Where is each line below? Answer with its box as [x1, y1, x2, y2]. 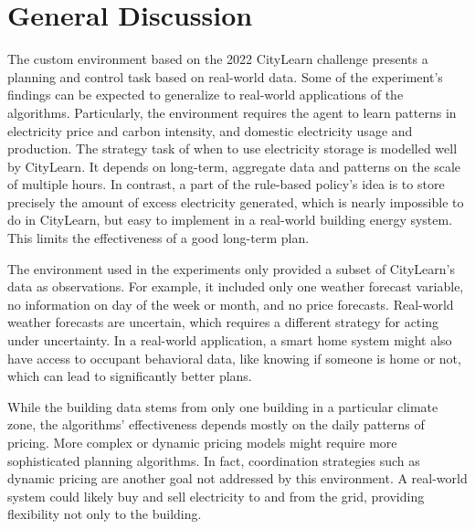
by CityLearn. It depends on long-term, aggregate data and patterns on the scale [7, 156, 461, 175]
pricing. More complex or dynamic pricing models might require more [7, 433, 397, 451]
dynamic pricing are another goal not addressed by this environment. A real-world [7, 469, 468, 488]
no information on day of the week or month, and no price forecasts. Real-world [7, 294, 454, 313]
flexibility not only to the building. [7, 504, 202, 524]
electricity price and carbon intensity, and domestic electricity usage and [7, 121, 413, 140]
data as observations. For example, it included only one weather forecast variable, [7, 277, 464, 296]
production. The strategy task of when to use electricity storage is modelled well [7, 139, 458, 158]
